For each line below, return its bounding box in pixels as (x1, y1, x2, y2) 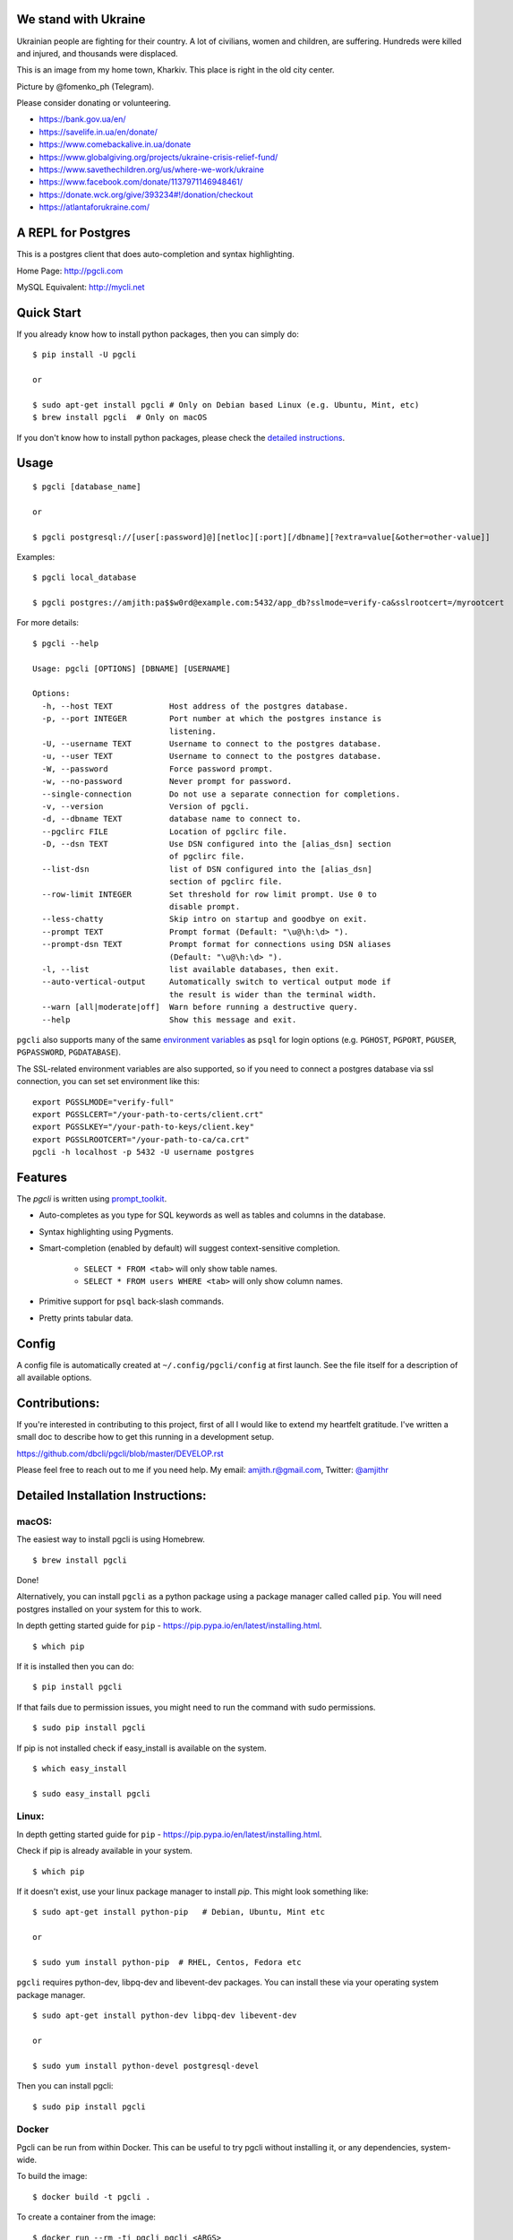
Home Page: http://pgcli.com (16, 265, 124, 276)
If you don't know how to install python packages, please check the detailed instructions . (16, 432, 346, 443)
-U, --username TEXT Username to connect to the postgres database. (41, 738, 382, 748)
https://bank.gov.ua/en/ (38, 114, 126, 125)
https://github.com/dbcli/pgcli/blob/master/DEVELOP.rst (16, 1448, 224, 1459)
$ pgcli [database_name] (32, 481, 141, 492)
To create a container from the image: (16, 2211, 157, 2222)
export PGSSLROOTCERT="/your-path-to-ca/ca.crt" (32, 1134, 250, 1144)
